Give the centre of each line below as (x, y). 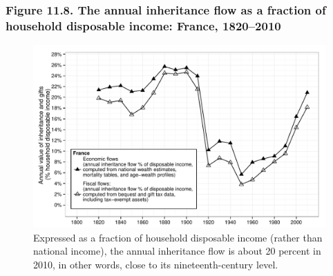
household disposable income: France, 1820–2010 (143, 25)
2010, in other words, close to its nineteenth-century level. (156, 264)
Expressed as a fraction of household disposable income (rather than (178, 237)
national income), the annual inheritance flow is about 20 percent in (177, 251)
